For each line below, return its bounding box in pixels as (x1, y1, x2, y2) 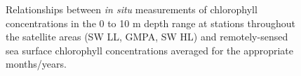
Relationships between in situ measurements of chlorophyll (6, 2, 257, 16)
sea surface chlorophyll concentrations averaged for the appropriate (6, 43, 294, 57)
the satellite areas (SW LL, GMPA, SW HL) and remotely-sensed (6, 29, 288, 44)
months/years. (6, 56, 67, 71)
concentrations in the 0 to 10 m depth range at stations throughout (6, 15, 295, 30)
